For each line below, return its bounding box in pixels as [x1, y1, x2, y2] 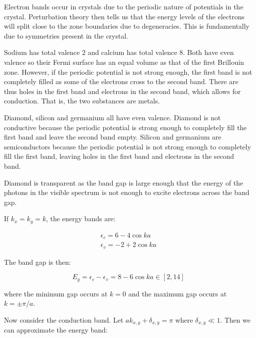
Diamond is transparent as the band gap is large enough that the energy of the [4, 177, 243, 188]
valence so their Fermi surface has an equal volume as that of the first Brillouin [4, 56, 244, 67]
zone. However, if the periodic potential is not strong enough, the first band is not [4, 66, 253, 77]
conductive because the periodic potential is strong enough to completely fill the [4, 122, 247, 132]
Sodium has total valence [4, 47, 80, 57]
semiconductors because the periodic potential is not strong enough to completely [4, 141, 251, 151]
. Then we [220, 314, 251, 325]
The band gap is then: [4, 256, 71, 267]
